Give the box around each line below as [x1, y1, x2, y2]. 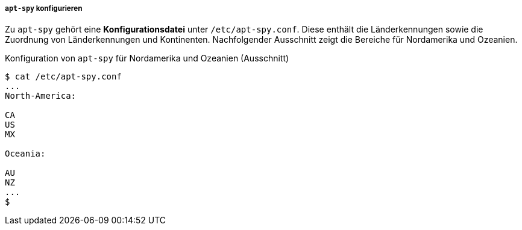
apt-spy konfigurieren [5, 4, 83, 13]
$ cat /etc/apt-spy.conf [5, 72, 122, 82]
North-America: [5, 91, 77, 101]
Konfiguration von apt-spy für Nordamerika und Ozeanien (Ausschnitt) [5, 53, 289, 64]
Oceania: [5, 149, 46, 159]
